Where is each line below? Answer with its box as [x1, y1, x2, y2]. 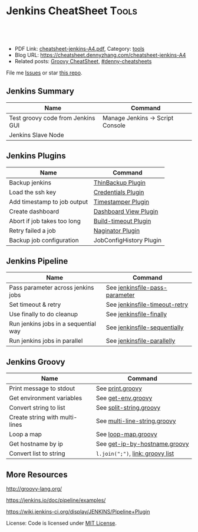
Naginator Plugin [93, 226, 140, 235]
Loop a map [9, 430, 42, 439]
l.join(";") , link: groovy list [95, 449, 174, 458]
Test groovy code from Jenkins [9, 113, 95, 122]
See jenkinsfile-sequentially [105, 323, 184, 332]
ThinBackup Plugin [93, 179, 146, 187]
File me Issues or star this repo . [6, 69, 82, 76]
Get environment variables [9, 394, 82, 403]
